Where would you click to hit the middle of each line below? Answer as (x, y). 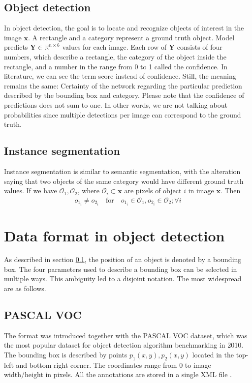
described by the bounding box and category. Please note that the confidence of (124, 95)
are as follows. (25, 288)
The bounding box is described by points (66, 354)
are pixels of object (153, 191)
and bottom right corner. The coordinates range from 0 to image (113, 365)
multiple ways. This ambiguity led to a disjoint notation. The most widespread (123, 279)
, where (89, 191)
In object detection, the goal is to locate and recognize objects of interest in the (124, 28)
